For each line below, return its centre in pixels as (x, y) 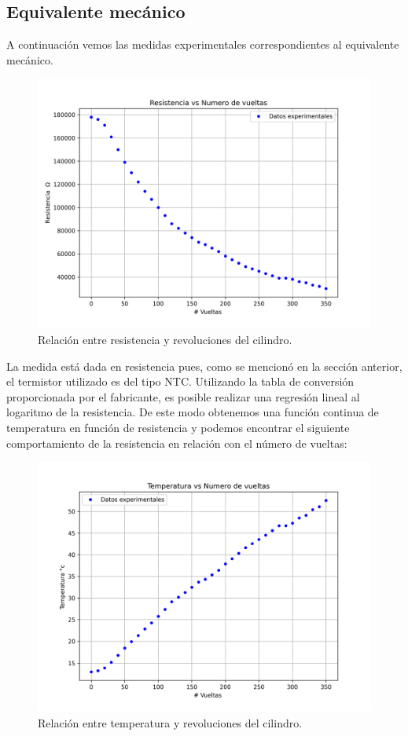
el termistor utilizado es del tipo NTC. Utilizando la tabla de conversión (180, 381)
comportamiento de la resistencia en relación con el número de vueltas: (177, 443)
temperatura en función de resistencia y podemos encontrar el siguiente (178, 427)
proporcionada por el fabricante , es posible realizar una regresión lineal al (183, 396)
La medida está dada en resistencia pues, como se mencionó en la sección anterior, (204, 366)
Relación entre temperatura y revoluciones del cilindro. (170, 722)
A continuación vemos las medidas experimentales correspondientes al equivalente (203, 44)
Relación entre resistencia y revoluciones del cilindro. (165, 339)
